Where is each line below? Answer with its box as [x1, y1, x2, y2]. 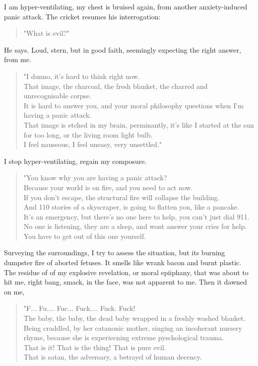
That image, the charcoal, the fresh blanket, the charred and [23, 80, 208, 91]
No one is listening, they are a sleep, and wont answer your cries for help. [23, 221, 247, 231]
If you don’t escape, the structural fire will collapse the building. [23, 192, 220, 202]
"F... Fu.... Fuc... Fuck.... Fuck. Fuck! [23, 303, 135, 313]
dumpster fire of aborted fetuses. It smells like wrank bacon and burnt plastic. [4, 257, 242, 268]
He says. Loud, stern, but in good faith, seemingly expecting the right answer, [4, 44, 241, 55]
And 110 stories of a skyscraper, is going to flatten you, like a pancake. [23, 202, 239, 212]
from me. [4, 54, 31, 65]
